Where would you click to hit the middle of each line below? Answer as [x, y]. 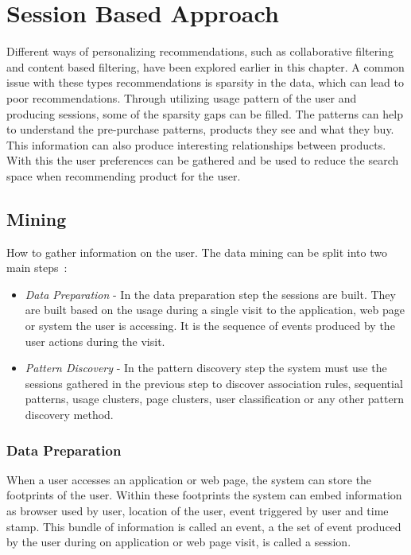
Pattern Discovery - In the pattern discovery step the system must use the [206, 368]
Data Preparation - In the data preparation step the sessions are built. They [210, 294]
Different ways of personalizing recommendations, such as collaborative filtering [200, 51]
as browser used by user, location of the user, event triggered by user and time [198, 511]
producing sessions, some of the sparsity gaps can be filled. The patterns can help [205, 113]
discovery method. [69, 415]
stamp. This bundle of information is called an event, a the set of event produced [204, 526]
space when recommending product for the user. [124, 175]
